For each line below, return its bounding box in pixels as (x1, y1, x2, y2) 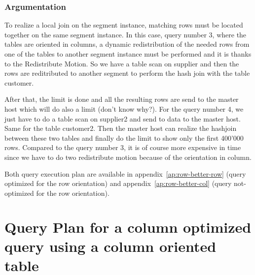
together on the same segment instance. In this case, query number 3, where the (4, 29, 247, 39)
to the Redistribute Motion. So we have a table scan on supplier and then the (4, 58, 239, 68)
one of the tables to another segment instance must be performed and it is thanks (4, 49, 252, 59)
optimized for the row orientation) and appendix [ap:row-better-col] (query (4, 178, 232, 188)
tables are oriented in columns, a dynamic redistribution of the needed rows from (4, 39, 250, 49)
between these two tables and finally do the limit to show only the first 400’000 (4, 132, 244, 143)
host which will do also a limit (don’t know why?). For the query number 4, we (4, 103, 244, 114)
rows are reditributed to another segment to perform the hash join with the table (4, 68, 250, 78)
